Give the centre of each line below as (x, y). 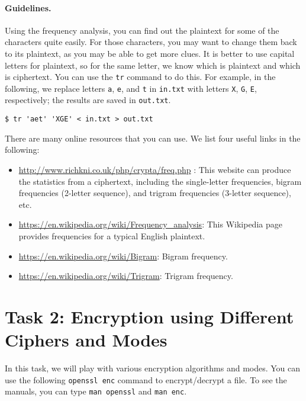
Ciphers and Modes (86, 340)
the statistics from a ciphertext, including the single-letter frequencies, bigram (160, 181)
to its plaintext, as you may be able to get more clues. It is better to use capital (150, 53)
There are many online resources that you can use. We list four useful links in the (153, 138)
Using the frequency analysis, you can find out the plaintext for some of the (142, 30)
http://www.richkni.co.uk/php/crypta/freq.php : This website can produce (155, 169)
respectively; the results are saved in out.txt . (88, 100)
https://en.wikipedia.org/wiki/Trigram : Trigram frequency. (126, 276)
